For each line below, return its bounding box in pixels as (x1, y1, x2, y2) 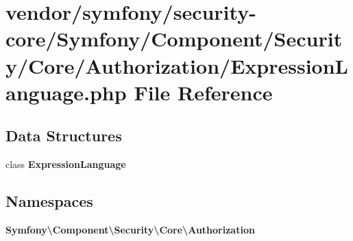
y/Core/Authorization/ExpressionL (5, 51, 348, 79)
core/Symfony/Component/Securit (5, 25, 343, 53)
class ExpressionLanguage (5, 157, 126, 171)
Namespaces (5, 190, 93, 212)
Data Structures (5, 125, 122, 146)
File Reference (134, 78, 273, 106)
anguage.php (5, 78, 127, 106)
